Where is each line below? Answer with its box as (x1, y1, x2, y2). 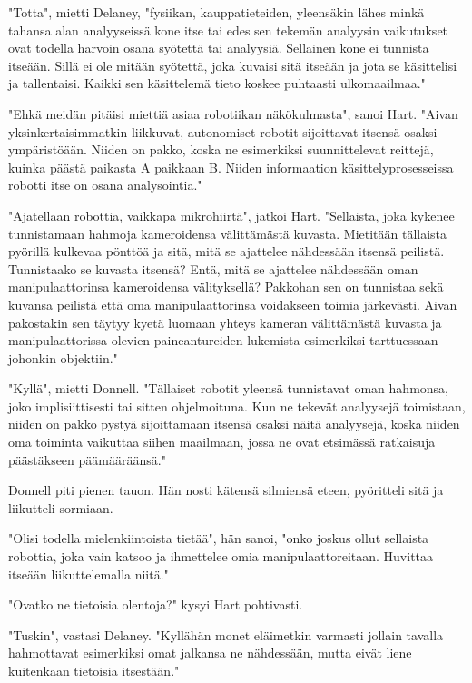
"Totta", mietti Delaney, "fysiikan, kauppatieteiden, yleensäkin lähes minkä (8, 3, 425, 21)
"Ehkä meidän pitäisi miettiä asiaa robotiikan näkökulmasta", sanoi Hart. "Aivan (8, 104, 458, 123)
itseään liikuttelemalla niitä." (8, 564, 169, 583)
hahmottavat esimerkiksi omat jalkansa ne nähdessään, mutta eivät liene (8, 643, 412, 662)
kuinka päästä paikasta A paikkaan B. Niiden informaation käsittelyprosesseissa (8, 157, 454, 176)
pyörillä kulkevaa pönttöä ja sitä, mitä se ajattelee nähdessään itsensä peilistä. (8, 242, 445, 261)
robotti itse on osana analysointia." (8, 175, 202, 194)
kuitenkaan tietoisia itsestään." (8, 661, 180, 679)
